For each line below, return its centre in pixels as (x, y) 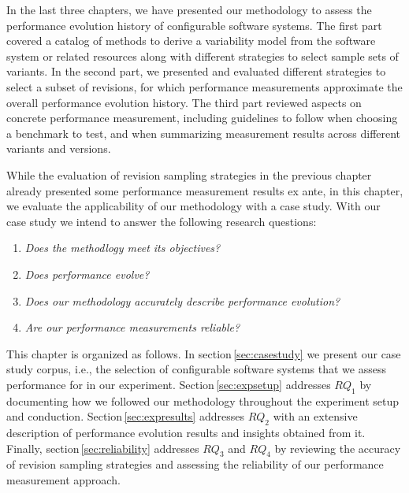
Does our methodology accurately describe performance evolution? (182, 300)
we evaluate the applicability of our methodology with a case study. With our (193, 206)
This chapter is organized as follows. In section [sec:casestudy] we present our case (204, 353)
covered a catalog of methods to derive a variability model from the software (191, 41)
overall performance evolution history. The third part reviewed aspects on (184, 102)
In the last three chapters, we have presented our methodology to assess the (189, 9)
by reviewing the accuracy (338, 448)
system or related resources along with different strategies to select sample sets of (203, 56)
